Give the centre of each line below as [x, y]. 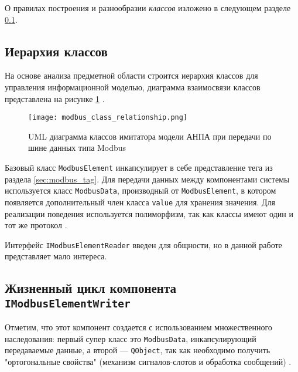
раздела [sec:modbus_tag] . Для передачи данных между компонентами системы [147, 179]
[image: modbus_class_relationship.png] [108, 118]
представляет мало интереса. [56, 256]
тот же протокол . [36, 225]
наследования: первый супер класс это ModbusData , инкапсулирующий [131, 338]
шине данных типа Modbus [77, 148]
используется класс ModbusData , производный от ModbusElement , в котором [141, 190]
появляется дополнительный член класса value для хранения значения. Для [140, 202]
